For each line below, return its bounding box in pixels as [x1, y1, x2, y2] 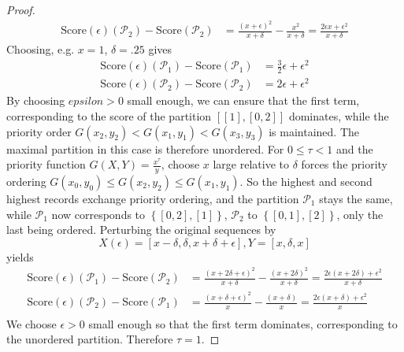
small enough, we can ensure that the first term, [127, 92, 360, 109]
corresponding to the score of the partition [6, 108, 212, 124]
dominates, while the [288, 108, 389, 124]
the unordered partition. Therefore [6, 331, 173, 347]
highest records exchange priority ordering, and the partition [6, 191, 299, 207]
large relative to [213, 156, 289, 172]
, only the [336, 206, 384, 222]
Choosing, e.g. [6, 41, 75, 57]
